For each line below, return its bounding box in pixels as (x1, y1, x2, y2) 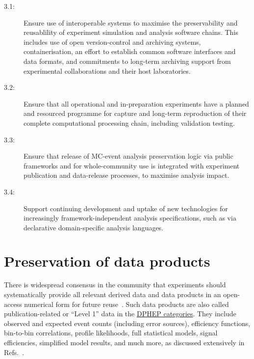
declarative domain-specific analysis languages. (24, 222, 164, 232)
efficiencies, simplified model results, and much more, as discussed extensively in (4, 337, 245, 347)
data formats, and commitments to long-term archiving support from (24, 55, 231, 66)
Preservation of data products (4, 251, 210, 271)
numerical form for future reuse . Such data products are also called (24, 299, 229, 309)
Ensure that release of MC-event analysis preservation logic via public (24, 151, 233, 161)
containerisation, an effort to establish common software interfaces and (24, 46, 236, 56)
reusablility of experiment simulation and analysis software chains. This (24, 27, 238, 37)
